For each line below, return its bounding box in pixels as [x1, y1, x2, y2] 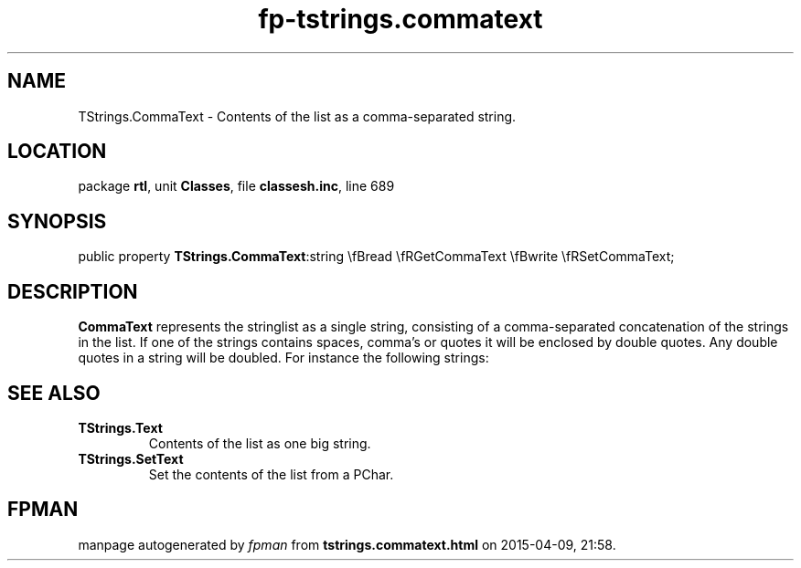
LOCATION [7, 140, 107, 163]
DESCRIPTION [7, 279, 138, 303]
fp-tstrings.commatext [258, 4, 543, 35]
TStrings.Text [78, 419, 163, 436]
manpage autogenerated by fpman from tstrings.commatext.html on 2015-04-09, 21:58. [78, 536, 616, 552]
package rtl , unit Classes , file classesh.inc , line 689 [78, 178, 395, 195]
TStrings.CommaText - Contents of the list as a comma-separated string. [78, 108, 517, 124]
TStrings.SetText [78, 450, 184, 467]
